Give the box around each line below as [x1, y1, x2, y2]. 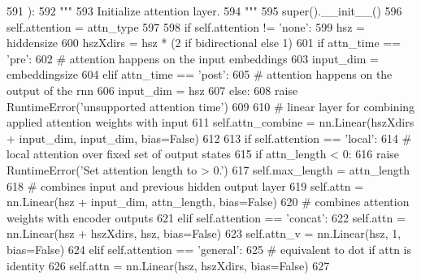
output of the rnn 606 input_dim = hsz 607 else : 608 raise [7, 81, 298, 98]
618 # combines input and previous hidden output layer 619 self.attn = [7, 177, 364, 194]
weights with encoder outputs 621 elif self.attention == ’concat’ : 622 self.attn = [7, 209, 406, 226]
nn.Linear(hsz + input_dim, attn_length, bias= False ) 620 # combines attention [7, 193, 410, 210]
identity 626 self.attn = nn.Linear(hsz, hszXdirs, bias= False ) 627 [7, 256, 330, 274]
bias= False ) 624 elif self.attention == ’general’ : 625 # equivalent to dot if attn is [7, 240, 412, 257]
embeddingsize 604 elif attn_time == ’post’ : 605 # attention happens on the [7, 66, 393, 83]
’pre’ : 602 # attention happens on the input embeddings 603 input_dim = [7, 50, 379, 67]
